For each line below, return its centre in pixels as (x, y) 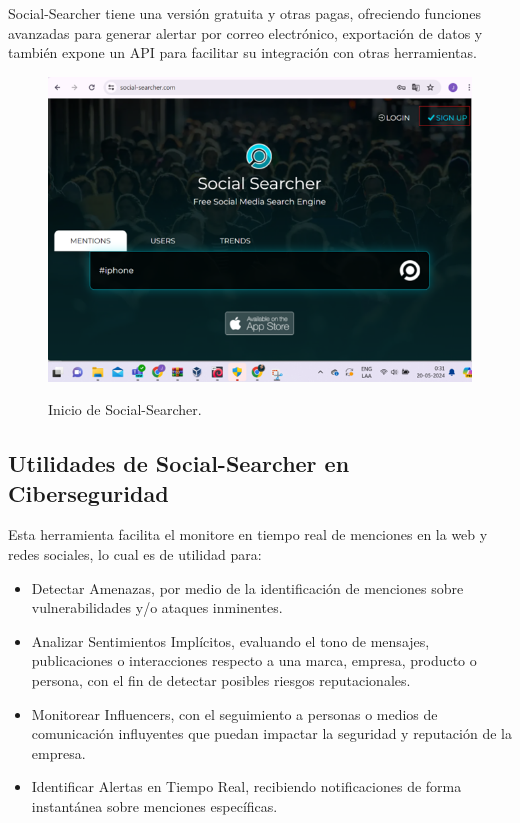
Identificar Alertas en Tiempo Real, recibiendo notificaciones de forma (246, 786)
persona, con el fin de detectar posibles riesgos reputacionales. (221, 680)
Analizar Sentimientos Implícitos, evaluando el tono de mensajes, (230, 640)
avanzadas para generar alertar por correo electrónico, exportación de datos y (245, 32)
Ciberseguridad (88, 492)
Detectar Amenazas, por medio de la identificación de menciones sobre (247, 587)
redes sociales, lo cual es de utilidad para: (135, 554)
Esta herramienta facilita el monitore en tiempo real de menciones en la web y (248, 534)
